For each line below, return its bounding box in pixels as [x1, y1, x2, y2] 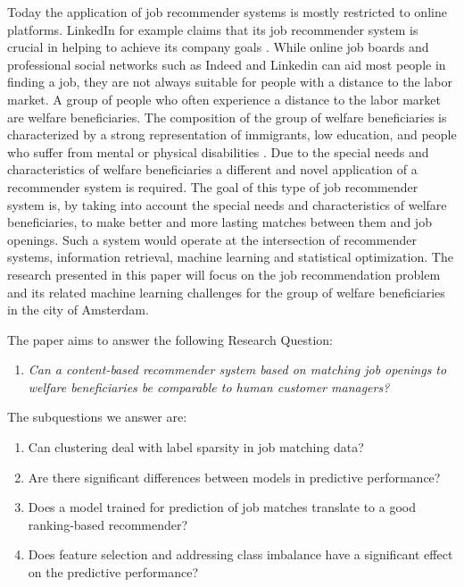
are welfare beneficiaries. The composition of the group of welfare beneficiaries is [7, 107, 447, 126]
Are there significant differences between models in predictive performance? [28, 467, 441, 486]
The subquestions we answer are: [7, 407, 187, 426]
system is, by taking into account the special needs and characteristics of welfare [7, 195, 447, 214]
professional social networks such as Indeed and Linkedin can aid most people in [7, 55, 446, 73]
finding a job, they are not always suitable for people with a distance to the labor [7, 72, 452, 91]
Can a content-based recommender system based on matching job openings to [28, 360, 447, 379]
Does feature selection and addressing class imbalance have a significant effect [28, 545, 453, 564]
